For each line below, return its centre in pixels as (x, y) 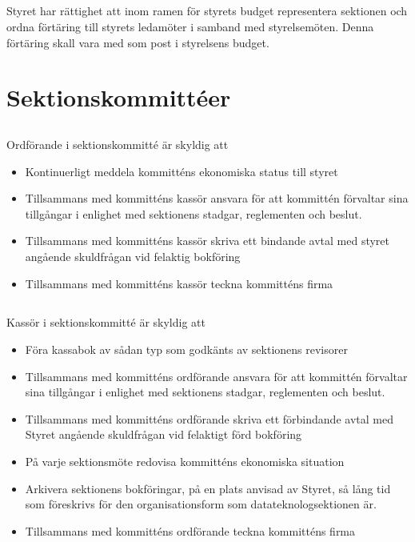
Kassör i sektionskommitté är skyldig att (106, 322)
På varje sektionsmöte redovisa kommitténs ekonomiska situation (185, 462)
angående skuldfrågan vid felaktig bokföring (133, 256)
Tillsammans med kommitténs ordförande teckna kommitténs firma (190, 530)
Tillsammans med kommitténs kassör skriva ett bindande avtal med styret (207, 241)
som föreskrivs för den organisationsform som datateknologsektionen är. (201, 504)
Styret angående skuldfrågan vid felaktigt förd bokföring (164, 434)
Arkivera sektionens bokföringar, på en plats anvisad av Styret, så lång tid (208, 488)
